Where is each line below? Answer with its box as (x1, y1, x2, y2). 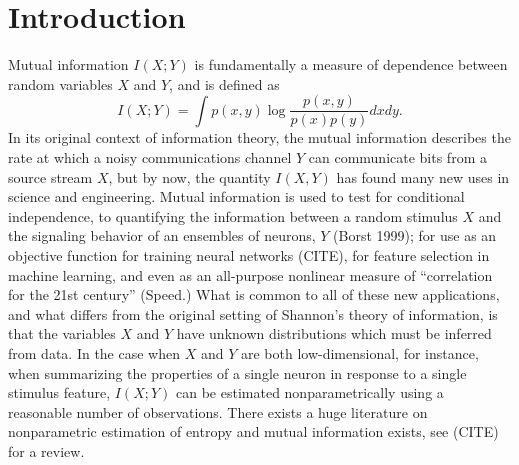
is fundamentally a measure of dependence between (194, 54, 508, 75)
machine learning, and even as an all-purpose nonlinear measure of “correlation (8, 264, 493, 285)
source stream (8, 166, 93, 187)
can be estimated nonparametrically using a (176, 382, 444, 403)
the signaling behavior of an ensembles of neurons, (8, 225, 316, 246)
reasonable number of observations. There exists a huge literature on (8, 401, 428, 422)
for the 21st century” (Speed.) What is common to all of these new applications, (8, 284, 500, 305)
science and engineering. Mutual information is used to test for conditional (8, 186, 465, 207)
